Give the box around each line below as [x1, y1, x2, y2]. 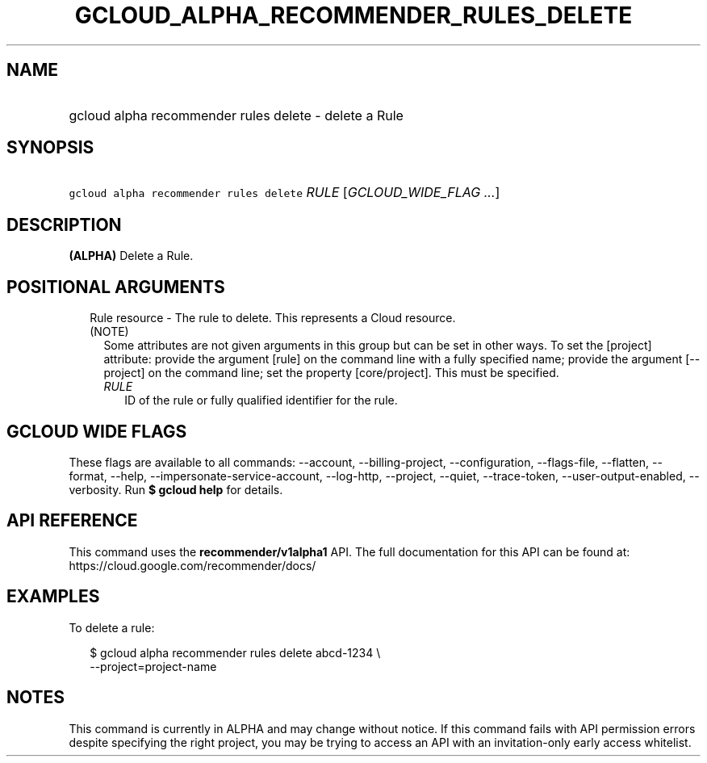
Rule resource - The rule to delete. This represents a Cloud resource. [90, 311, 456, 325]
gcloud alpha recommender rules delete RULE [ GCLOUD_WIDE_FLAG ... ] [69, 184, 500, 201]
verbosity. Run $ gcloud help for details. [69, 482, 283, 497]
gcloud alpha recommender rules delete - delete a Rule [69, 107, 404, 124]
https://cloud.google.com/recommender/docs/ [69, 558, 316, 572]
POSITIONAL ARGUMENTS [6, 276, 225, 297]
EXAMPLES [6, 586, 100, 607]
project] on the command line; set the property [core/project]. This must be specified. [103, 366, 559, 380]
